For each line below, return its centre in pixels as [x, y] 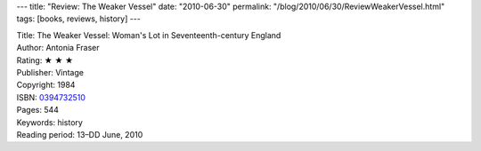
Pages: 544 [38, 110]
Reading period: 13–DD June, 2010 [80, 134]
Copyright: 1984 [46, 85]
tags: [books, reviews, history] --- [79, 19]
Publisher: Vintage [50, 72]
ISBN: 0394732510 [51, 97]
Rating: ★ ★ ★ [45, 60]
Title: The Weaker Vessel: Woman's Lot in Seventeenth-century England [149, 35]
